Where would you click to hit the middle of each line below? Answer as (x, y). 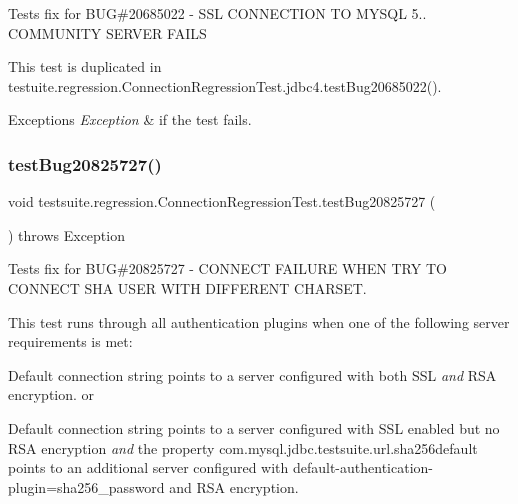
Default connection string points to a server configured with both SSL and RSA (252, 374)
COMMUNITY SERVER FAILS (107, 32)
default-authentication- (362, 467)
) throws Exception (66, 234)
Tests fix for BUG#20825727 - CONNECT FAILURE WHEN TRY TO (227, 268)
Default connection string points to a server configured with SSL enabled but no (254, 427)
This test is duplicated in (85, 66)
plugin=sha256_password (86, 486)
